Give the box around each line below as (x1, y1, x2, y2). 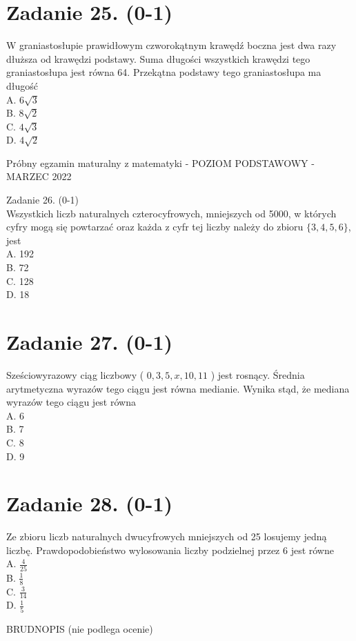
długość (6, 78, 39, 92)
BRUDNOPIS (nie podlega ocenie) (6, 621, 153, 635)
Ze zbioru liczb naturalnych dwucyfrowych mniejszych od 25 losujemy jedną (6, 529, 327, 544)
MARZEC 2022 (6, 169, 72, 184)
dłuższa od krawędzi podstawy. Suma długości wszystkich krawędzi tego (6, 51, 310, 66)
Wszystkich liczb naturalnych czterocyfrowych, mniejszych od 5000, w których (6, 206, 337, 220)
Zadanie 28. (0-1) (6, 489, 172, 517)
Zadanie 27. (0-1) (6, 328, 172, 355)
